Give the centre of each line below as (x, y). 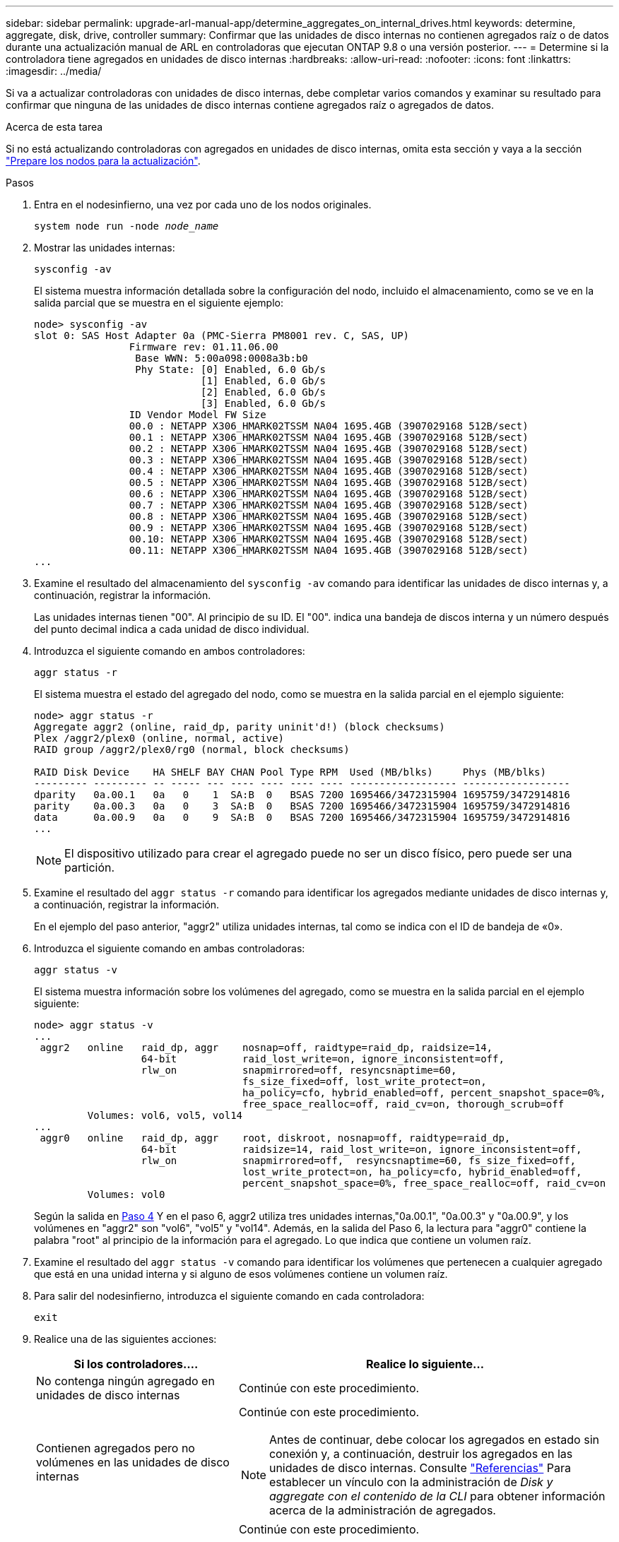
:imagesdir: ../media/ (54, 71)
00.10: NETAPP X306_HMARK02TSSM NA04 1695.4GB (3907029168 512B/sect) (329, 539)
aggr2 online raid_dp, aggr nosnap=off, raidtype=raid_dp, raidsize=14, (266, 1048)
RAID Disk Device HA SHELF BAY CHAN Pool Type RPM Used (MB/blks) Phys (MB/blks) (290, 772)
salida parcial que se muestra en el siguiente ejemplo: (159, 303)
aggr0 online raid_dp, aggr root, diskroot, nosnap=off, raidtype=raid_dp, (275, 1138)
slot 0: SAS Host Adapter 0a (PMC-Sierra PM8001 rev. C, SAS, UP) (222, 336)
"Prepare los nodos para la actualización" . (103, 161)
